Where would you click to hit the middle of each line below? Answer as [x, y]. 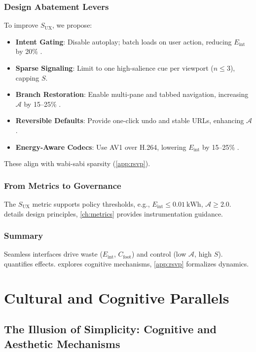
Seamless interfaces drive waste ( [53, 254]
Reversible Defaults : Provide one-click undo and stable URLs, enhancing [130, 120]
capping [27, 77]
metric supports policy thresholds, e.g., [91, 203]
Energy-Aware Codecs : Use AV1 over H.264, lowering [101, 147]
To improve [21, 25]
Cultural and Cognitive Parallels [117, 297]
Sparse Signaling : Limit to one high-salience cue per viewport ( [114, 68]
